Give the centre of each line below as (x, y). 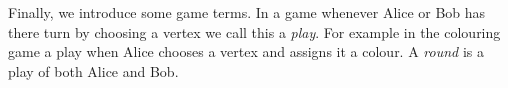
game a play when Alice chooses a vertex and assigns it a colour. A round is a (246, 51)
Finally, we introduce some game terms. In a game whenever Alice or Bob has (247, 12)
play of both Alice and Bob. (93, 70)
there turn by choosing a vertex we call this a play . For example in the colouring (254, 31)
